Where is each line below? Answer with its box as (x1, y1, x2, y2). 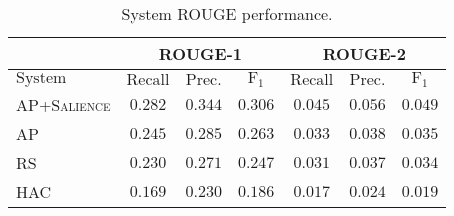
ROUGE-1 (158, 42, 243, 65)
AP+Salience (16, 93, 111, 116)
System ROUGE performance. (121, 2, 333, 25)
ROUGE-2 (322, 42, 406, 65)
